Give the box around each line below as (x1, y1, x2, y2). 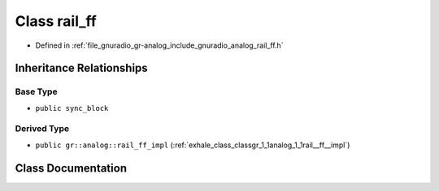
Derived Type (15, 123, 69, 134)
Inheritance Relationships (15, 62, 148, 75)
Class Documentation (15, 161, 128, 175)
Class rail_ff (15, 12, 97, 30)
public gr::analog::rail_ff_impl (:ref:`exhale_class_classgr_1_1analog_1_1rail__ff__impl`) (35, 140, 350, 150)
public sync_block (35, 104, 109, 112)
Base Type (15, 86, 58, 97)
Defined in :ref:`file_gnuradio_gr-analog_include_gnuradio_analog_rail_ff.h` (35, 40, 284, 50)
